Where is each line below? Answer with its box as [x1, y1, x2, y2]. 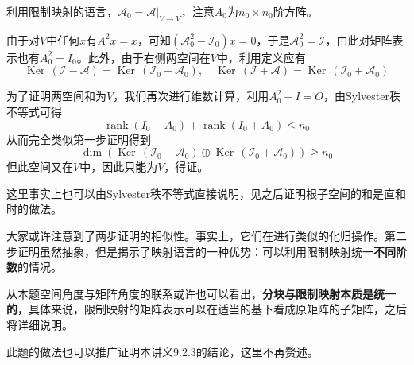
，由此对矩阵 [325, 31, 393, 48]
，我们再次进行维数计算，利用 [113, 87, 269, 104]
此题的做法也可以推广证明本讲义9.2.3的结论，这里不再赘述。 [6, 343, 319, 359]
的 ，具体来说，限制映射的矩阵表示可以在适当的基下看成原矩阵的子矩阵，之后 [6, 301, 407, 317]
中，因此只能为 [79, 158, 158, 175]
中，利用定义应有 [216, 49, 306, 65]
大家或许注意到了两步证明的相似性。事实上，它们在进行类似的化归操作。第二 [6, 227, 407, 243]
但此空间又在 [6, 158, 73, 175]
